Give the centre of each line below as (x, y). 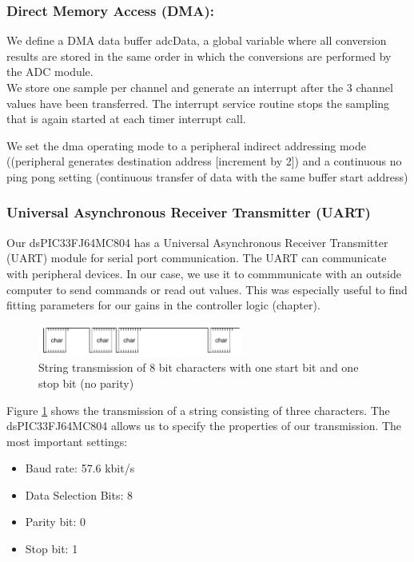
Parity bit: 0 (56, 522)
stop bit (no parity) (86, 383)
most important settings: (67, 441)
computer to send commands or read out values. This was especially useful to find (207, 289)
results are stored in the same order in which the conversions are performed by (199, 56)
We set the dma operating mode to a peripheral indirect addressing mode (186, 145)
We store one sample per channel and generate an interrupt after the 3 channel (200, 87)
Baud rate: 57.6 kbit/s (80, 468)
